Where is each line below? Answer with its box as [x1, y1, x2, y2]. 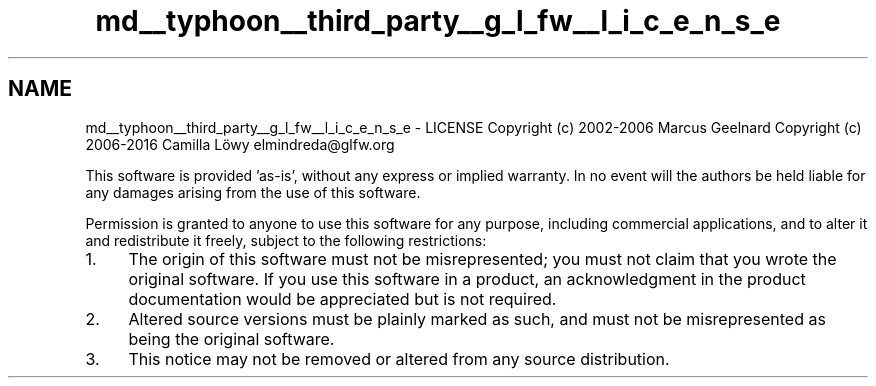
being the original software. [128, 328, 335, 349]
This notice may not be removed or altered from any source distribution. [128, 348, 670, 369]
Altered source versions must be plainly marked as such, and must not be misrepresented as [128, 308, 826, 329]
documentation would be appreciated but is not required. [128, 288, 557, 309]
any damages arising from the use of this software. [85, 183, 421, 201]
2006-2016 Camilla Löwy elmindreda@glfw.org [85, 135, 395, 153]
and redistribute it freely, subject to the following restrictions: [85, 231, 487, 249]
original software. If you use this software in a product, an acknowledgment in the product [128, 268, 806, 289]
